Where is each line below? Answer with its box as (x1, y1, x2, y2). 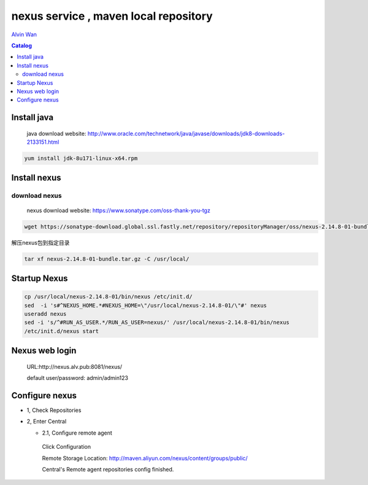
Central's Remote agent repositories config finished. (42, 465, 174, 473)
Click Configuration (42, 443, 91, 451)
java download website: (26, 130, 86, 137)
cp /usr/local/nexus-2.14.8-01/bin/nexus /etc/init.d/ (24, 293, 193, 301)
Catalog (11, 42, 33, 49)
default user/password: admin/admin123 (26, 374, 129, 382)
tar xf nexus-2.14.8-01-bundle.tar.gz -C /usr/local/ (24, 255, 190, 262)
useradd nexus (24, 310, 67, 317)
